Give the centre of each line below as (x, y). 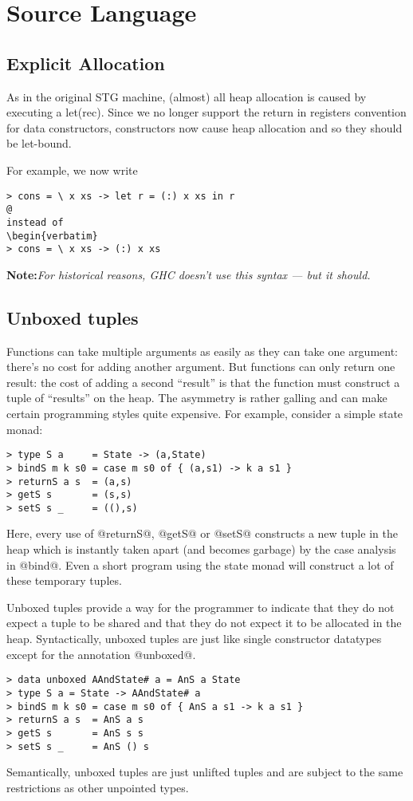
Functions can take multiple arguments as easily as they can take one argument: (203, 351)
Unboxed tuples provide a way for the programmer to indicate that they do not (201, 607)
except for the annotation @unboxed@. (101, 654)
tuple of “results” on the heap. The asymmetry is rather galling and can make (197, 398)
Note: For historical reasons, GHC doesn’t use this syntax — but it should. (189, 274)
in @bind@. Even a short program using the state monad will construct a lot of (200, 564)
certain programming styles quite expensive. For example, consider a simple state (205, 413)
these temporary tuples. (64, 580)
